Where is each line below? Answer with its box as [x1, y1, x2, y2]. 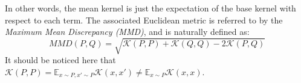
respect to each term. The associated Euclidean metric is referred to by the [5, 13, 283, 26]
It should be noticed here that [5, 54, 116, 66]
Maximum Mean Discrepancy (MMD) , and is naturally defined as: [5, 25, 250, 38]
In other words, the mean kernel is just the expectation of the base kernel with [5, 2, 296, 14]
